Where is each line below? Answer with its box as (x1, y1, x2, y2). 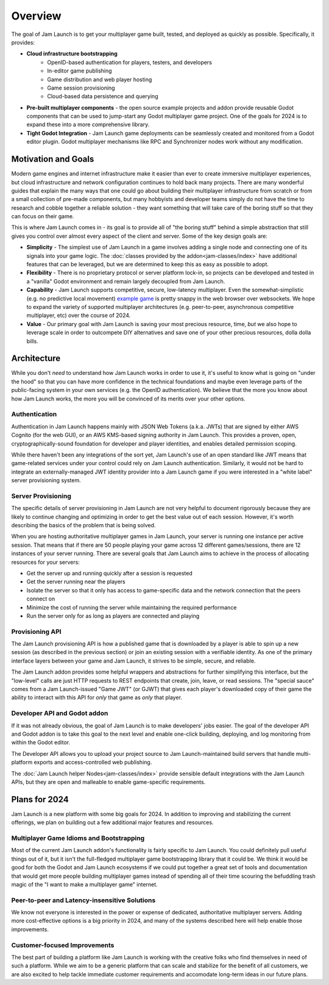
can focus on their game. (11, 213, 74, 220)
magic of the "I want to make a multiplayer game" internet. (11, 881, 158, 888)
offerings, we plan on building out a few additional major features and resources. (11, 819, 214, 826)
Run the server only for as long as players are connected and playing (26, 612, 200, 619)
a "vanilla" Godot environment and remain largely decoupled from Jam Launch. (26, 277, 225, 285)
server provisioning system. (11, 477, 82, 484)
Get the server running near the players (26, 578, 126, 585)
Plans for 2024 (11, 794, 69, 805)
